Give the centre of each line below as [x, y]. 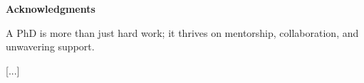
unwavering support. [50, 46]
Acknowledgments [51, 9]
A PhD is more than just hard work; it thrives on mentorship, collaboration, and [182, 32]
